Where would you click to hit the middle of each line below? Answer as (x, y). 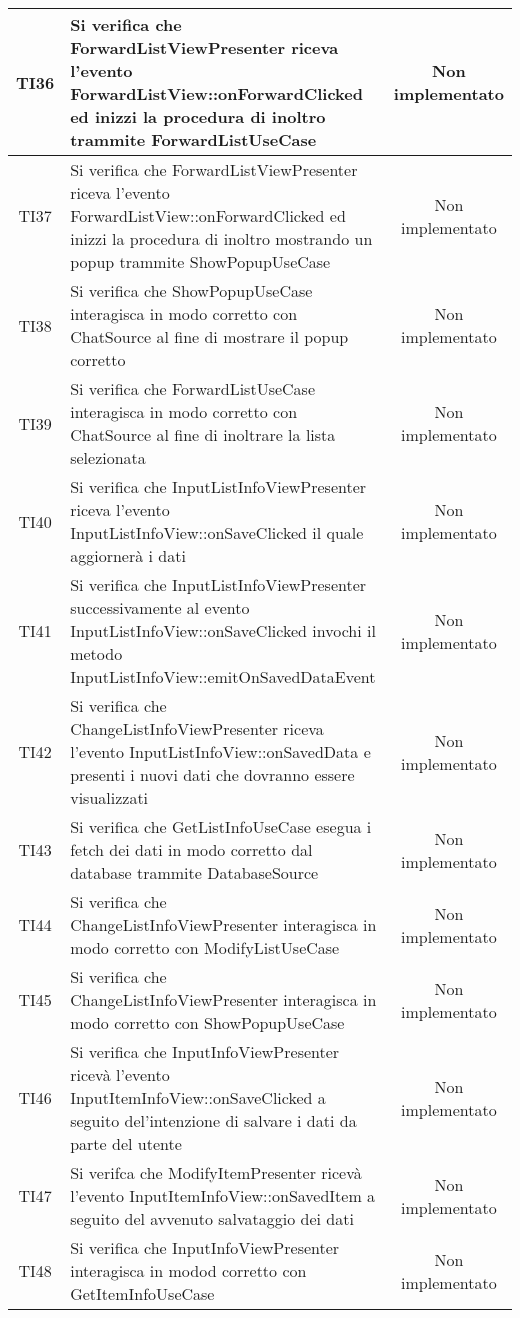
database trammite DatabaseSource (194, 872)
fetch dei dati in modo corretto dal (191, 849)
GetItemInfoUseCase (142, 1293)
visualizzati (109, 797)
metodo (96, 653)
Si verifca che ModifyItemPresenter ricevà (216, 1172)
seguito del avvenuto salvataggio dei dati (212, 1218)
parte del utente (126, 1143)
